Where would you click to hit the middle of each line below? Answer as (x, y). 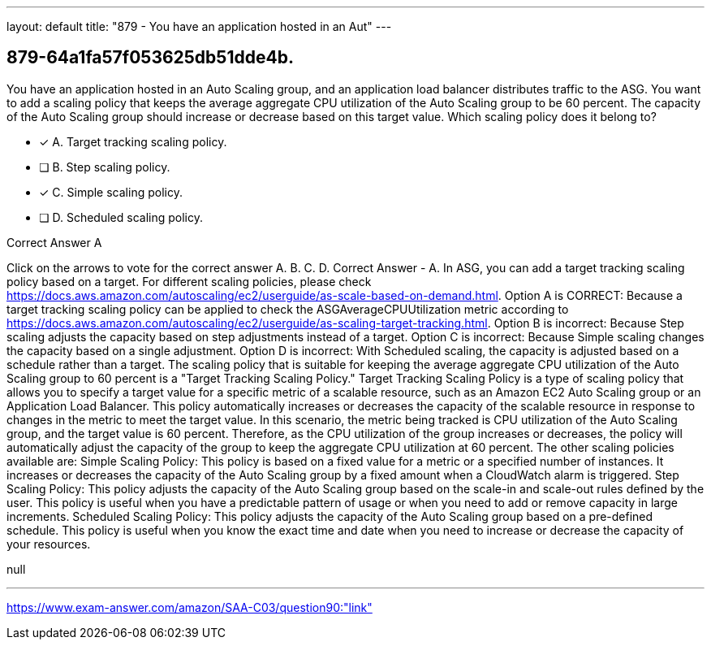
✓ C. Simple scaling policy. (111, 192)
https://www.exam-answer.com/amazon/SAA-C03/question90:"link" (190, 607)
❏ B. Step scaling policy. (105, 167)
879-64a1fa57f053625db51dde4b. (150, 58)
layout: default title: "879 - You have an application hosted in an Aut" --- (199, 26)
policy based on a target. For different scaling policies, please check (189, 281)
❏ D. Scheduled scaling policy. (121, 217)
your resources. (49, 544)
